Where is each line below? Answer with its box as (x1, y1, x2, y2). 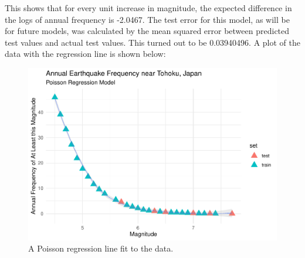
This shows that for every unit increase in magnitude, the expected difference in (5, 2, 292, 13)
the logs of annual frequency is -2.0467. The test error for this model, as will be (5, 13, 290, 25)
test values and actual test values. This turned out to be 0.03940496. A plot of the (5, 36, 301, 48)
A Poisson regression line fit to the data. (28, 242, 174, 254)
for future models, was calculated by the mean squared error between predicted (5, 25, 290, 37)
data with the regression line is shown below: (5, 47, 166, 60)
